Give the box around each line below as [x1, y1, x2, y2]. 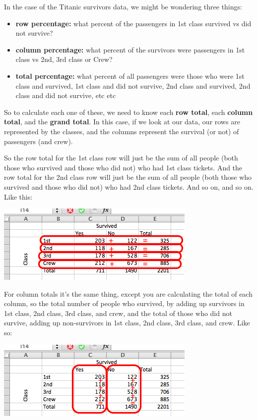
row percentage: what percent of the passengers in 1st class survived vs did [15, 18, 252, 28]
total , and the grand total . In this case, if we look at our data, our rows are [4, 116, 240, 127]
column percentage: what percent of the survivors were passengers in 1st [15, 44, 245, 54]
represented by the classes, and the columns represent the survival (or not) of [4, 126, 239, 136]
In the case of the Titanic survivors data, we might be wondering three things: [4, 1, 242, 11]
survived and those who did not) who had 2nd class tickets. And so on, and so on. [4, 181, 254, 192]
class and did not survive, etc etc [15, 90, 116, 101]
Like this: [4, 191, 33, 202]
